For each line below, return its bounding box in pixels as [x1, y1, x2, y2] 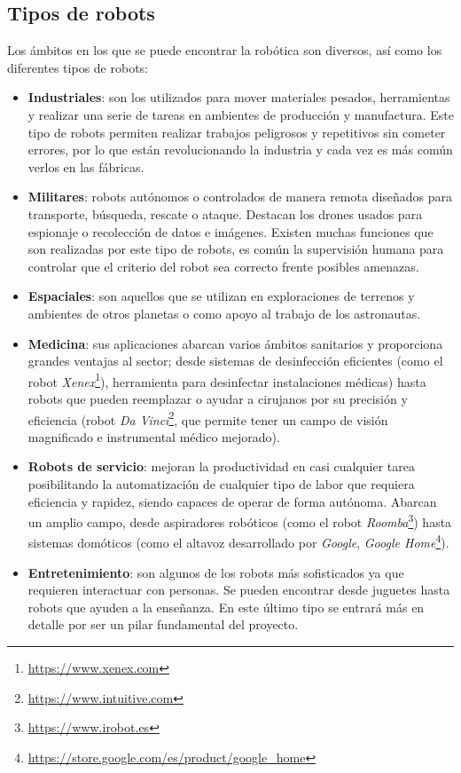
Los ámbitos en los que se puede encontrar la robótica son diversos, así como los [7, 41, 442, 59]
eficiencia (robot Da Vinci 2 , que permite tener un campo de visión [27, 407, 388, 429]
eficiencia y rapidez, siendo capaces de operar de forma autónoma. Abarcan [27, 492, 437, 510]
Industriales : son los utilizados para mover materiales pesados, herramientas [27, 88, 450, 106]
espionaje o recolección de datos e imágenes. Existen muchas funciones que [27, 222, 434, 241]
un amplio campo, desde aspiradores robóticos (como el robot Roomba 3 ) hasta [27, 510, 452, 531]
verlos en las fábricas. [27, 157, 145, 176]
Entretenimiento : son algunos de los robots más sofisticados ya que [27, 563, 404, 581]
